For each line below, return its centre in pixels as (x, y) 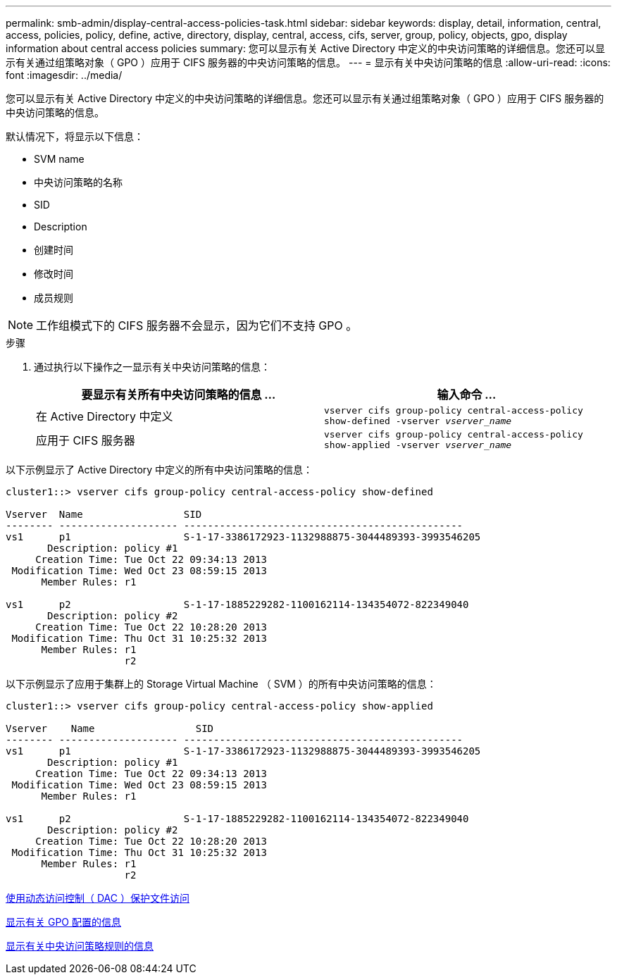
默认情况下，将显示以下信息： (75, 136)
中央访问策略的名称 (78, 182)
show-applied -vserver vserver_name (418, 445)
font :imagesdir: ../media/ (64, 75)
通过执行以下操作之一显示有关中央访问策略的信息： (152, 367)
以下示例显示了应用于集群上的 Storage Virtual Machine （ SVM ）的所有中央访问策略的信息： (221, 684)
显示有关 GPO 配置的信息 (63, 922)
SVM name (59, 159)
